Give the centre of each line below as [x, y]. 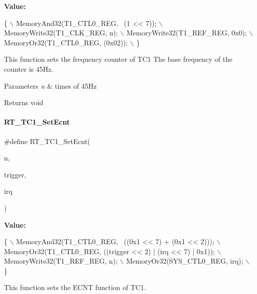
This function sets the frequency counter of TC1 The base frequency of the [118, 59]
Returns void [24, 102]
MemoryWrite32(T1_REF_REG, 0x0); [187, 33]
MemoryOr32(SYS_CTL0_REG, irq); [185, 261]
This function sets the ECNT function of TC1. [75, 287]
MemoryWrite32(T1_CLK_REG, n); [61, 33]
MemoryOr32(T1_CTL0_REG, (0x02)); [66, 42]
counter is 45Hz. [29, 69]
